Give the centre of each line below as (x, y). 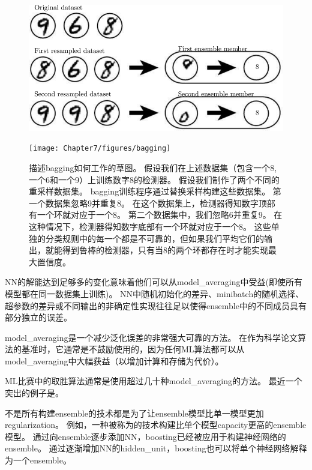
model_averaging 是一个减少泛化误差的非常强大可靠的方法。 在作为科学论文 (151, 337)
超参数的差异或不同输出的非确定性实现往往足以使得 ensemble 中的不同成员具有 (156, 305)
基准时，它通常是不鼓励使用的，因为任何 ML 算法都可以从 (133, 349)
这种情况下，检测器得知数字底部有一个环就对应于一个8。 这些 (150, 226)
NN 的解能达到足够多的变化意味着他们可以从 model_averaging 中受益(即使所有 (154, 282)
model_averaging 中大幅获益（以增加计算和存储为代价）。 (114, 360)
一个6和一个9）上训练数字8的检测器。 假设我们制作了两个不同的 (154, 179)
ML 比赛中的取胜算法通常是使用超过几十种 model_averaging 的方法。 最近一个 (154, 381)
